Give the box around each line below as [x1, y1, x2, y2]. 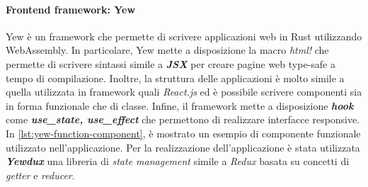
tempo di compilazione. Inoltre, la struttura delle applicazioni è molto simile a [6, 70, 345, 85]
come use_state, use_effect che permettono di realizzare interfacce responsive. [6, 112, 360, 127]
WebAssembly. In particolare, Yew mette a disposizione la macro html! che [6, 42, 329, 57]
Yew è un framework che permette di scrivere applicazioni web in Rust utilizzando [6, 28, 362, 43]
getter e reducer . [6, 167, 75, 182]
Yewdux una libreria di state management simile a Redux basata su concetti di [6, 154, 350, 169]
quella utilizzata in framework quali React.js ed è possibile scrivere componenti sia [6, 84, 362, 99]
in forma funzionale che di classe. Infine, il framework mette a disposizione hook [6, 98, 354, 113]
